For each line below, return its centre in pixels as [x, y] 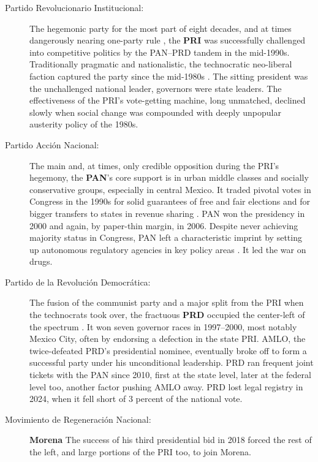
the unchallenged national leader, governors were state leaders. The [156, 88]
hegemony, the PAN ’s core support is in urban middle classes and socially [169, 177]
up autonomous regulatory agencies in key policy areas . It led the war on [168, 249]
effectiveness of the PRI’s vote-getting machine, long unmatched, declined [168, 100]
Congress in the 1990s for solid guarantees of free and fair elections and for [170, 201]
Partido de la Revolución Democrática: [78, 282]
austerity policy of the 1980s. [84, 124]
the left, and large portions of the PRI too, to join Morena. [140, 452]
